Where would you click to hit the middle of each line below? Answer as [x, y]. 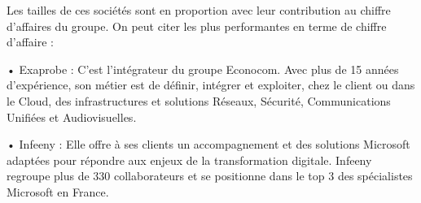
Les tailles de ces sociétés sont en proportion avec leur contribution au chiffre [199, 10]
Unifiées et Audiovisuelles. [72, 117]
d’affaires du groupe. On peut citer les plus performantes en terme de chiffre [197, 26]
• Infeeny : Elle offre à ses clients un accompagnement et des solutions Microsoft [208, 144]
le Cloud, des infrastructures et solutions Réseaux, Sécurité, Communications [199, 100]
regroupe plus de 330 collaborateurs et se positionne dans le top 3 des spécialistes [210, 176]
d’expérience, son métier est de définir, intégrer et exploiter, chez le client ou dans [211, 85]
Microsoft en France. [58, 191]
